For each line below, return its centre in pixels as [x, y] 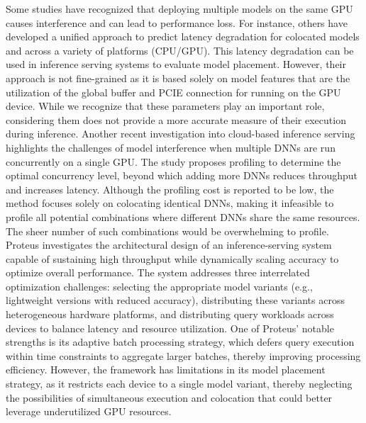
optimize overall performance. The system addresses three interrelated [158, 272]
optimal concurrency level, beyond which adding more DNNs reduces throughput [182, 175]
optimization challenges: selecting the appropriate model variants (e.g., [159, 286]
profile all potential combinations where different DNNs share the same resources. [183, 216]
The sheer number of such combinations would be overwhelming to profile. [167, 231]
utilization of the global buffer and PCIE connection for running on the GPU [173, 92]
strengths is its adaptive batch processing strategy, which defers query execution [180, 342]
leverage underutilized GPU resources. [89, 411]
